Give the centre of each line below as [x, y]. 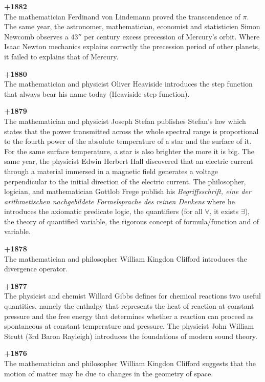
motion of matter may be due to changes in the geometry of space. [109, 373]
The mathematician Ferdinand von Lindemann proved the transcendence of [122, 16]
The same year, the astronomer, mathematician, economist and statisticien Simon [132, 26]
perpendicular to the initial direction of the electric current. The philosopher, [125, 181]
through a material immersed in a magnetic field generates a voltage [111, 171]
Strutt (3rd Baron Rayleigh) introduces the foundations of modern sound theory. [131, 336]
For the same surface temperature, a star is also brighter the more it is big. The [129, 151]
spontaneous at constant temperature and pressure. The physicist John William [129, 326]
